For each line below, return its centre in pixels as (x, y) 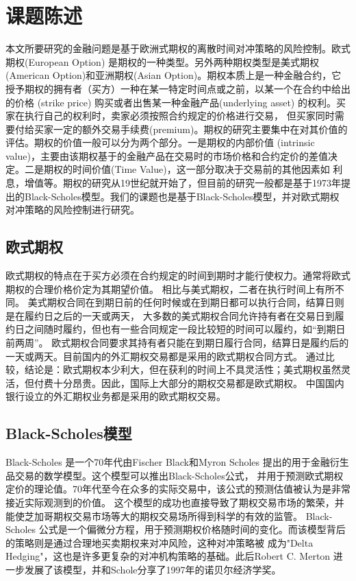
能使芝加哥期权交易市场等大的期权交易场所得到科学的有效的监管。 (154, 515)
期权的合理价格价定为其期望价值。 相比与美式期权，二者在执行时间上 (161, 288)
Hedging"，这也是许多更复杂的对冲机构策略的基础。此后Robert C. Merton (168, 556)
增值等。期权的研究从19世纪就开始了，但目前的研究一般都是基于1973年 (182, 183)
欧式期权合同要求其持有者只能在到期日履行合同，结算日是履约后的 (200, 343)
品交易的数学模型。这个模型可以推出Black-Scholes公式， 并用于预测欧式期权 (175, 475)
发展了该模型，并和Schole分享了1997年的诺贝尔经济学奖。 (153, 569)
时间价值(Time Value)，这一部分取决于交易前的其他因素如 (201, 169)
